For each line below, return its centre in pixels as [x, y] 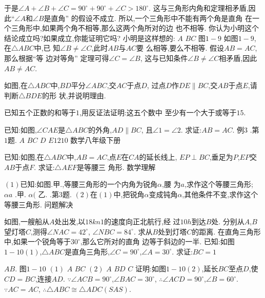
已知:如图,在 [24, 157]
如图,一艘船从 [27, 221]
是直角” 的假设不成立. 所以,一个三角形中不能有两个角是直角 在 [148, 18]
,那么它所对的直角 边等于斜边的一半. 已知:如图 [157, 241]
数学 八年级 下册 [96, 140]
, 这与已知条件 [164, 58]
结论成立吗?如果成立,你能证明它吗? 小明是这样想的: [90, 38]
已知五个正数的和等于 [40, 112]
